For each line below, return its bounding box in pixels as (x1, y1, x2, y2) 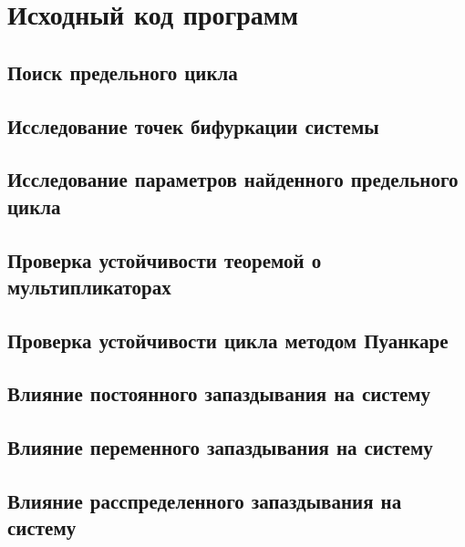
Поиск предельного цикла (7, 57, 238, 86)
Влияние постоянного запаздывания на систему (7, 379, 431, 408)
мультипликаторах (7, 272, 171, 300)
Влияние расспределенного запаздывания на (7, 487, 402, 515)
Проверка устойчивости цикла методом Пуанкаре (7, 325, 449, 354)
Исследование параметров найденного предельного (7, 165, 459, 193)
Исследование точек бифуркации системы (7, 111, 379, 139)
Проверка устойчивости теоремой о (7, 245, 322, 273)
